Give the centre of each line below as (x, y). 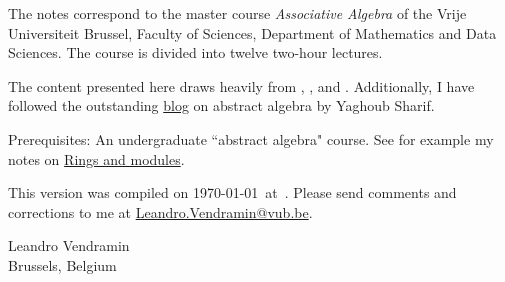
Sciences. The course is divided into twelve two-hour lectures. (195, 52)
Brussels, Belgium (62, 264)
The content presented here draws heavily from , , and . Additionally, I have (241, 85)
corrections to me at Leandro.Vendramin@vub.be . (160, 211)
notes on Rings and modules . (96, 158)
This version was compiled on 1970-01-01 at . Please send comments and (232, 192)
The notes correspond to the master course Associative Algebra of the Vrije (237, 13)
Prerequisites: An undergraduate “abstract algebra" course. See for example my (251, 138)
